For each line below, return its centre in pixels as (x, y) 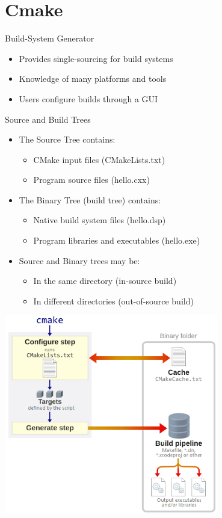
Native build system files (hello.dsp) (100, 220)
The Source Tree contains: (67, 139)
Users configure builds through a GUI (88, 98)
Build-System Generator (50, 38)
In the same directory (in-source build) (105, 281)
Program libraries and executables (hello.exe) (117, 240)
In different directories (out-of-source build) (113, 301)
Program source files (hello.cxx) (91, 180)
